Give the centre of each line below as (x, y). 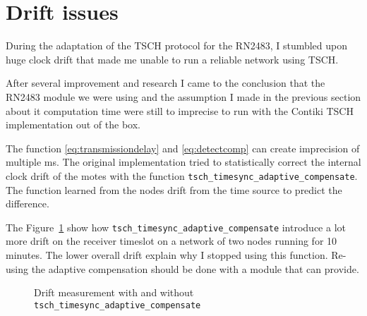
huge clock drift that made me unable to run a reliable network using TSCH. (172, 59)
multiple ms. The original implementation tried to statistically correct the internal (183, 162)
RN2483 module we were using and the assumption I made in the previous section (183, 96)
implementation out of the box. (73, 124)
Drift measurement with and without (114, 292)
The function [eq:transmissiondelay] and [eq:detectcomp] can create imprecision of (183, 148)
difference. (28, 203)
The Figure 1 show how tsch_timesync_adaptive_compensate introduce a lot (176, 227)
